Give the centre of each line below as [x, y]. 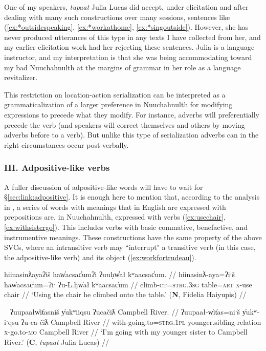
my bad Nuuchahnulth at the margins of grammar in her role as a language [123, 67]
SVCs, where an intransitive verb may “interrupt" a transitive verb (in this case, [130, 247]
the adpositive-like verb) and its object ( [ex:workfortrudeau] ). [100, 257]
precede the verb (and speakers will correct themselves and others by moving [125, 124]
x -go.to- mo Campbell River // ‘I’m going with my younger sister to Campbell [126, 332]
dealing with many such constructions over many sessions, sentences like [117, 17]
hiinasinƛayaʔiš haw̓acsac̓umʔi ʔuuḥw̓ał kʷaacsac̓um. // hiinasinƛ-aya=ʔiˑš [119, 274]
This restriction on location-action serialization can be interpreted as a [115, 94]
